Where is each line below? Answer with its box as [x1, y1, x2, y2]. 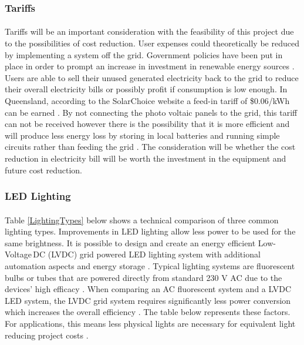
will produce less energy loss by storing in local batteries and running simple [5, 129, 280, 141]
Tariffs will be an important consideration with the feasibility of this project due [5, 25, 294, 38]
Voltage [5, 248, 32, 260]
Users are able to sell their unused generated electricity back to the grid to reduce [5, 71, 299, 83]
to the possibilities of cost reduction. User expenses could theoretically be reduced [5, 37, 299, 49]
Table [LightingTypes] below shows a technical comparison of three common [5, 213, 279, 226]
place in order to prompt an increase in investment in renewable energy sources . [5, 60, 295, 72]
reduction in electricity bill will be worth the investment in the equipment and [5, 152, 286, 164]
